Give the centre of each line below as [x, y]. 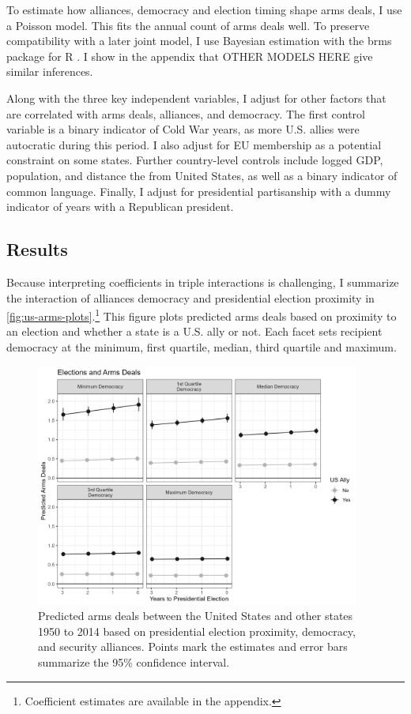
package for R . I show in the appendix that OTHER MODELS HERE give [190, 56]
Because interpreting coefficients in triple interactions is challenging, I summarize [203, 282]
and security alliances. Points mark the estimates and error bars [193, 646]
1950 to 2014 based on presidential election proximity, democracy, [197, 631]
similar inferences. [50, 71]
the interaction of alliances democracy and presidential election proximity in [190, 297]
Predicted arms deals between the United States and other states [196, 616]
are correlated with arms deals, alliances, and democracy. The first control [186, 113]
